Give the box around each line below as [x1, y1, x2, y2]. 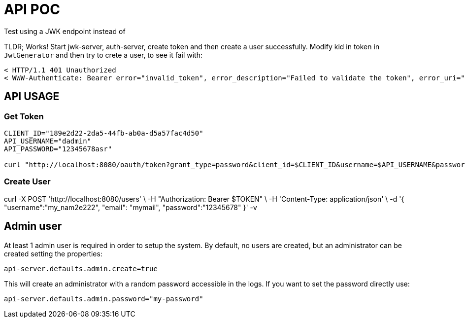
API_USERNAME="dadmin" [4, 137, 92, 145]
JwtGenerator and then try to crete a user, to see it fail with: [4, 50, 202, 59]
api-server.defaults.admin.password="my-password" [4, 294, 203, 303]
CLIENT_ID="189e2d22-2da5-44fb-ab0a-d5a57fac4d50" [4, 129, 203, 137]
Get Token [4, 111, 44, 121]
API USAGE [4, 90, 60, 103]
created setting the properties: [4, 249, 102, 258]
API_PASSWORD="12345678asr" [4, 144, 112, 153]
